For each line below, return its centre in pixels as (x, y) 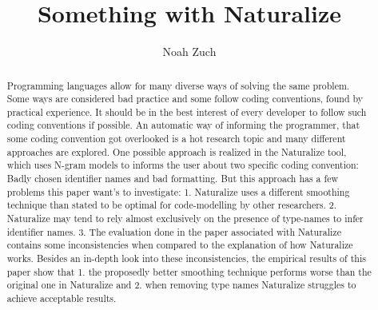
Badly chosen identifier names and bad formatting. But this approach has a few (173, 179)
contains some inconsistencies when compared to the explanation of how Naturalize (180, 245)
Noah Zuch (189, 52)
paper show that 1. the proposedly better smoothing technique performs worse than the (189, 271)
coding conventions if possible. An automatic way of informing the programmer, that (183, 125)
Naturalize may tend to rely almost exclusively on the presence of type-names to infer (185, 219)
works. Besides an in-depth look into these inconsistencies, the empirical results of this (186, 258)
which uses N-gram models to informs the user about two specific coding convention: (183, 165)
